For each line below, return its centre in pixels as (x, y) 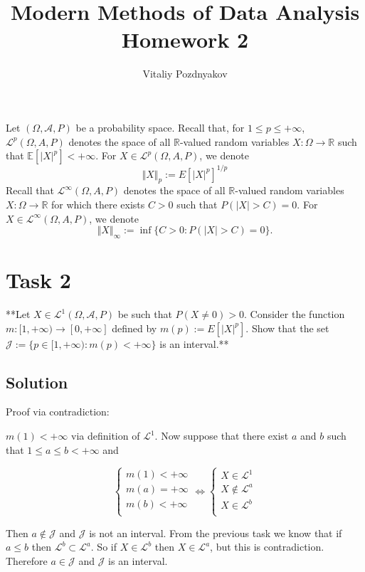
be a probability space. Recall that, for (160, 127)
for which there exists (98, 204)
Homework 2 (185, 39)
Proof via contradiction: (58, 412)
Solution (37, 382)
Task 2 (38, 280)
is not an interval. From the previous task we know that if (216, 533)
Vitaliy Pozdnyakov (185, 74)
